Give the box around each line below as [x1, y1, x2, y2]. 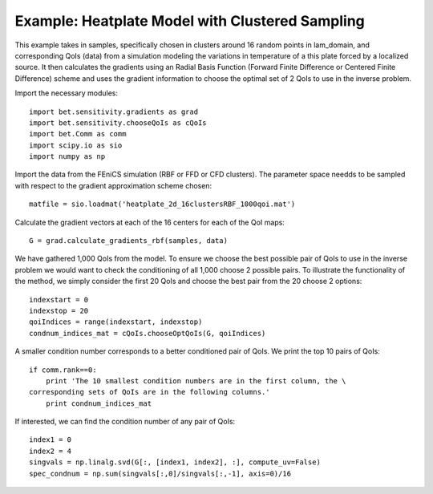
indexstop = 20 [29, 306, 89, 315]
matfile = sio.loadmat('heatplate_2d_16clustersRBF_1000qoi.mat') [29, 200, 296, 209]
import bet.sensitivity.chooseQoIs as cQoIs [29, 118, 208, 128]
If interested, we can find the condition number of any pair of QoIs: [14, 417, 236, 427]
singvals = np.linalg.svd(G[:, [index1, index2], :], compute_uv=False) [29, 458, 321, 467]
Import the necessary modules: [14, 88, 118, 98]
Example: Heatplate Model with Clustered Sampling [14, 12, 365, 30]
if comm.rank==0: [29, 365, 97, 375]
